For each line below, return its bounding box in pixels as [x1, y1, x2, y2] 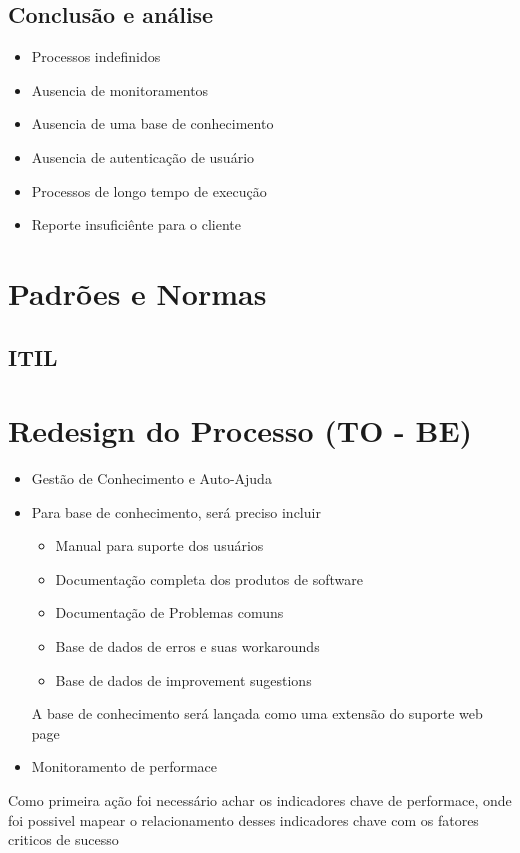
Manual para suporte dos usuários [55, 535, 264, 556]
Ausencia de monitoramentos [31, 79, 209, 100]
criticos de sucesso [8, 829, 119, 850]
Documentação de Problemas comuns [55, 602, 284, 623]
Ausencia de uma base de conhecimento [31, 113, 274, 134]
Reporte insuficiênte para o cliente [31, 214, 241, 235]
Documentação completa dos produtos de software [55, 568, 363, 589]
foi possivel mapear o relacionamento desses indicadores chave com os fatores [8, 809, 479, 830]
